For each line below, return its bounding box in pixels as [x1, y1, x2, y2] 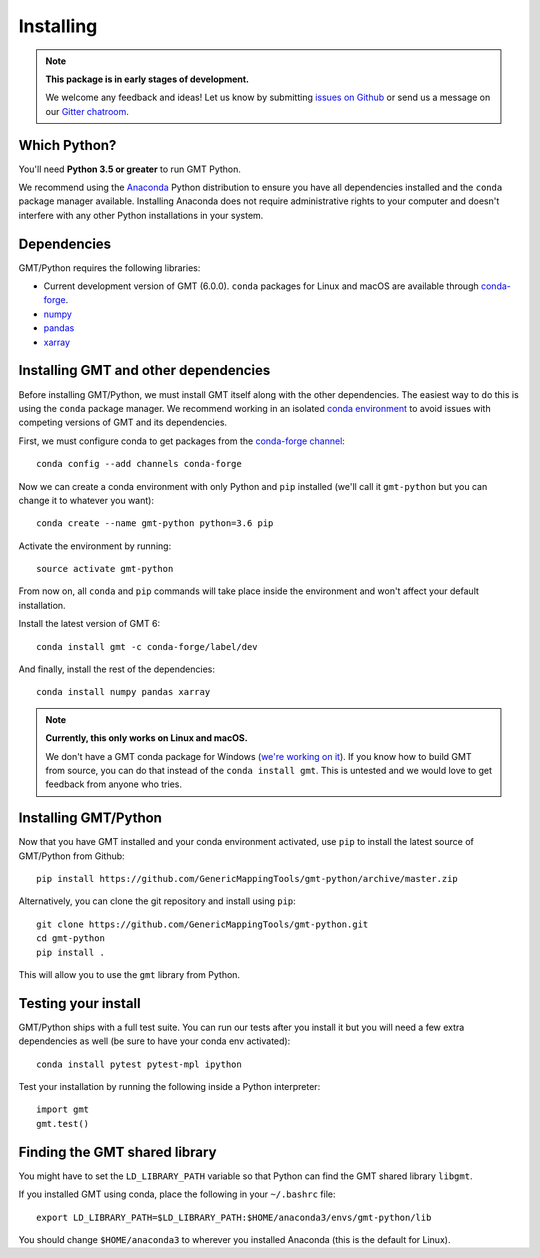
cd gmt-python [36, 933, 105, 944]
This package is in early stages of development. [45, 73, 250, 85]
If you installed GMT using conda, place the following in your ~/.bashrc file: [18, 1188, 336, 1200]
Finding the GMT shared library [18, 1143, 217, 1160]
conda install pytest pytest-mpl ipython [36, 1058, 242, 1070]
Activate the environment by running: [18, 540, 172, 552]
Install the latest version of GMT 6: [18, 618, 161, 630]
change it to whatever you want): [18, 494, 155, 506]
